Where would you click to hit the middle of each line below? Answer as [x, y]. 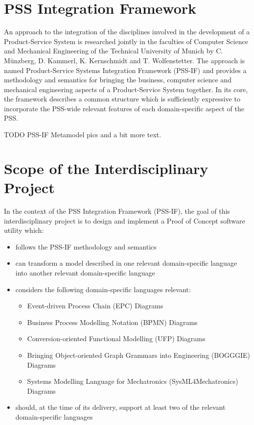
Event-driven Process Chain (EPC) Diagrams [95, 306]
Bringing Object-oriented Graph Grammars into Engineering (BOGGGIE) [139, 355]
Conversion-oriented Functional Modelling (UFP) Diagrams [116, 338]
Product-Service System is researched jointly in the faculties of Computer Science [126, 41]
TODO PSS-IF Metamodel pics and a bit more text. [83, 135]
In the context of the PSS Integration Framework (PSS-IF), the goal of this [117, 211]
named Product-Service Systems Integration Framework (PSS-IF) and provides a [125, 70]
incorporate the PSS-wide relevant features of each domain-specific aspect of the [124, 108]
